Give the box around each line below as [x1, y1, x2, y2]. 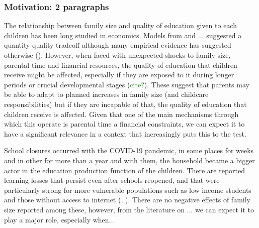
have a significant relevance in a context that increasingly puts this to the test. [4, 128, 246, 139]
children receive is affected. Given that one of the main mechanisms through [4, 108, 239, 119]
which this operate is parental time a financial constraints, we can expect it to [4, 119, 245, 129]
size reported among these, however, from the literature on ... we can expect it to [4, 204, 254, 214]
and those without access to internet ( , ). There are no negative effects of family [4, 194, 250, 205]
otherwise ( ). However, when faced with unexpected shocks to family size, [4, 50, 231, 60]
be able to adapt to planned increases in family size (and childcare [4, 89, 209, 99]
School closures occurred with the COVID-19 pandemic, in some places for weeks [4, 145, 254, 156]
